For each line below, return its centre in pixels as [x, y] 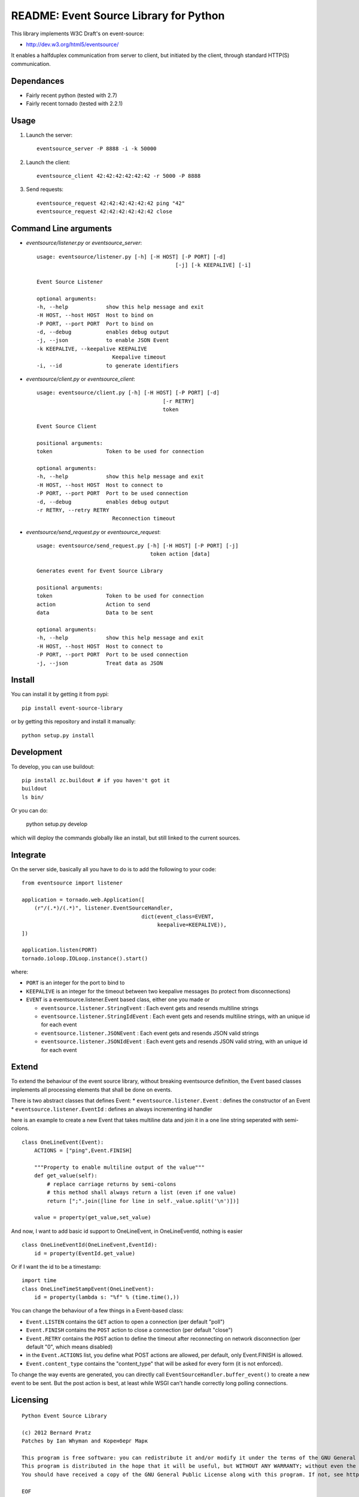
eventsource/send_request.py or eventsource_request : [93, 532]
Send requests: [45, 189]
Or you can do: [29, 811]
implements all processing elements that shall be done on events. [92, 1089]
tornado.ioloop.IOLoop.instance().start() [85, 958]
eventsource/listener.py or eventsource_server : [84, 243]
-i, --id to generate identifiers [108, 366]
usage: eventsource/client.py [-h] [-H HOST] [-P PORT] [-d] [128, 393]
